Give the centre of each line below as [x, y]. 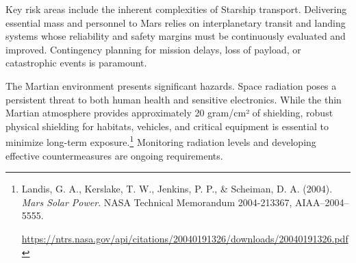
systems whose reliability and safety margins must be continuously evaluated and [176, 36]
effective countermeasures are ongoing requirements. [114, 155]
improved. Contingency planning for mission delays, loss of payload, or [153, 49]
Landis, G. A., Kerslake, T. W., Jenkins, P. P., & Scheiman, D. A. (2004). [177, 189]
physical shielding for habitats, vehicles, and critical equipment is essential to [167, 126]
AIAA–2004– [322, 202]
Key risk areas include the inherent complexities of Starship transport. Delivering [176, 9]
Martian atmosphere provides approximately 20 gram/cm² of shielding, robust [169, 113]
